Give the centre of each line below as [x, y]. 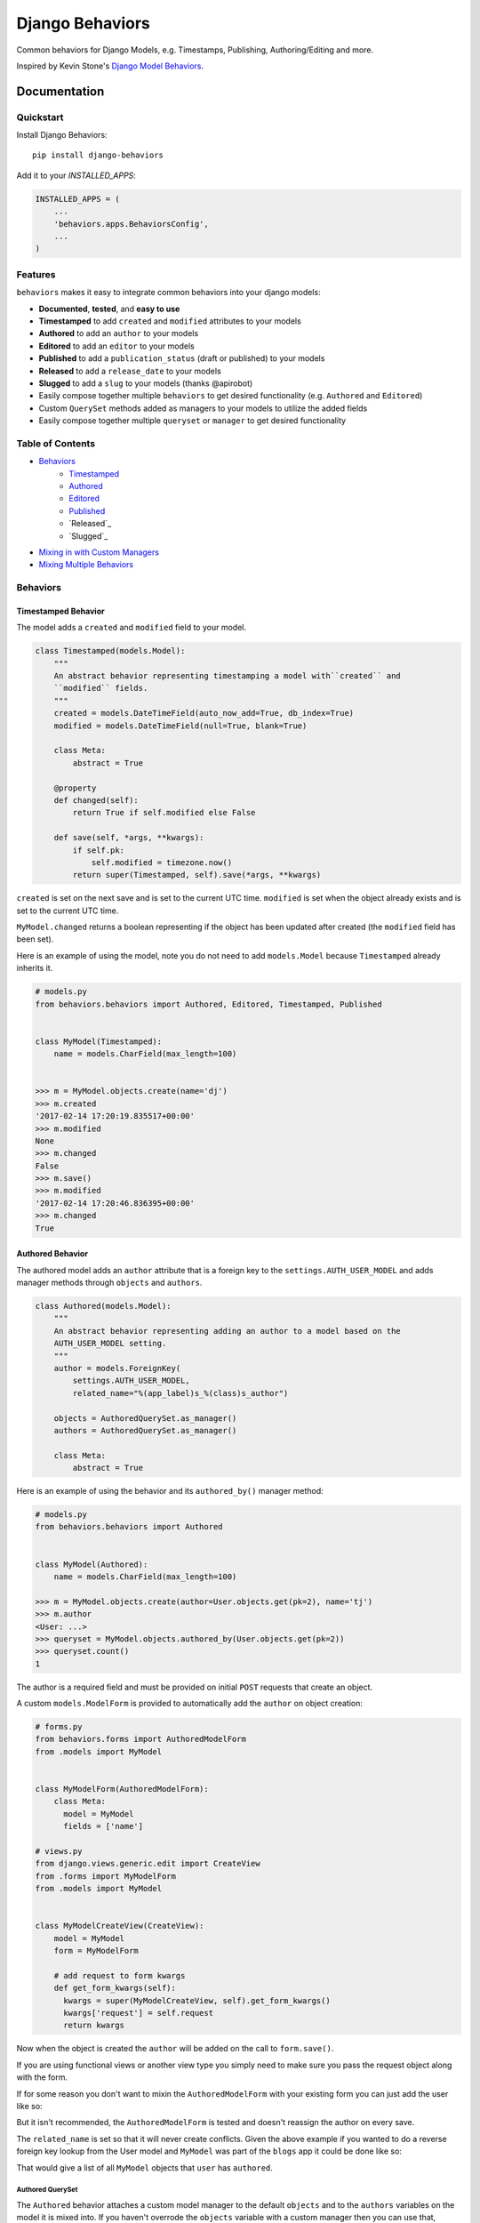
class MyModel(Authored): [92, 1564]
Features [36, 274]
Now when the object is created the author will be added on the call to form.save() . [175, 2049]
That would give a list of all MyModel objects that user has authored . [144, 2167]
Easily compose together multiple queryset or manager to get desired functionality [192, 421]
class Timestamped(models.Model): [110, 651]
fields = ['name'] [104, 1826]
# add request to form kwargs [120, 1975]
